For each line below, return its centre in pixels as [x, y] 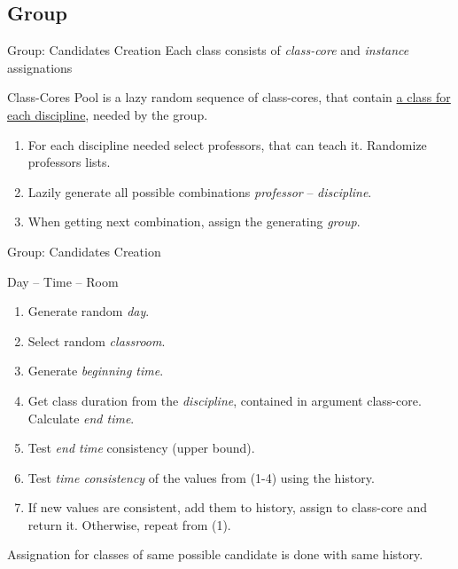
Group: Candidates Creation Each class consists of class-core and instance [208, 50]
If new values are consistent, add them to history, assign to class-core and [228, 507]
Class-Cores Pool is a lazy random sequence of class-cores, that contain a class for [229, 97]
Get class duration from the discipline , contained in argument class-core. [225, 400]
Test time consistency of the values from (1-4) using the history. [201, 477]
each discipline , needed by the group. [108, 114]
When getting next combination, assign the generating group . [194, 221]
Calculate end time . [81, 418]
